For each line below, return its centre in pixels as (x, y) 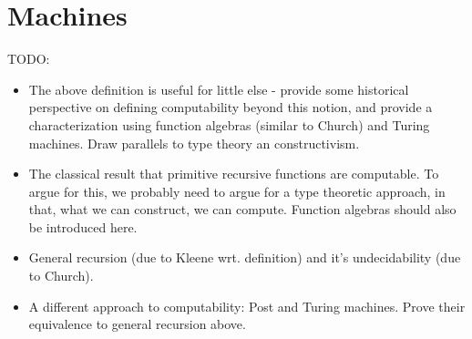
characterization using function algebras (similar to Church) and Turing (229, 124)
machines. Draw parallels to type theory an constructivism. (194, 143)
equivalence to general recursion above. (137, 324)
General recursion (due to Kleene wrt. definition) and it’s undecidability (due (245, 257)
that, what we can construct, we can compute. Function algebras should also (242, 209)
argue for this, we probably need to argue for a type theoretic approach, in (237, 191)
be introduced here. (83, 226)
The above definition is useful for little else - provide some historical (219, 89)
